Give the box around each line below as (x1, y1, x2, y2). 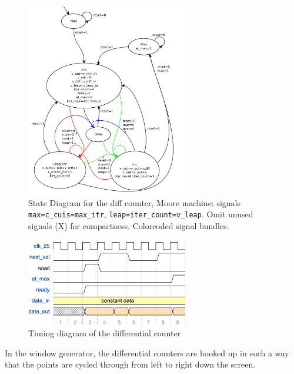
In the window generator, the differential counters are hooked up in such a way (5, 346, 289, 359)
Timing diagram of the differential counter (28, 326, 181, 339)
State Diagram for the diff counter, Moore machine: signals (28, 196, 241, 208)
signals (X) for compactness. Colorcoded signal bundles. (28, 219, 229, 231)
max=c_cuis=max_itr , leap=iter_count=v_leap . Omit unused (28, 208, 253, 220)
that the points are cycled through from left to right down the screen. (5, 358, 256, 370)
